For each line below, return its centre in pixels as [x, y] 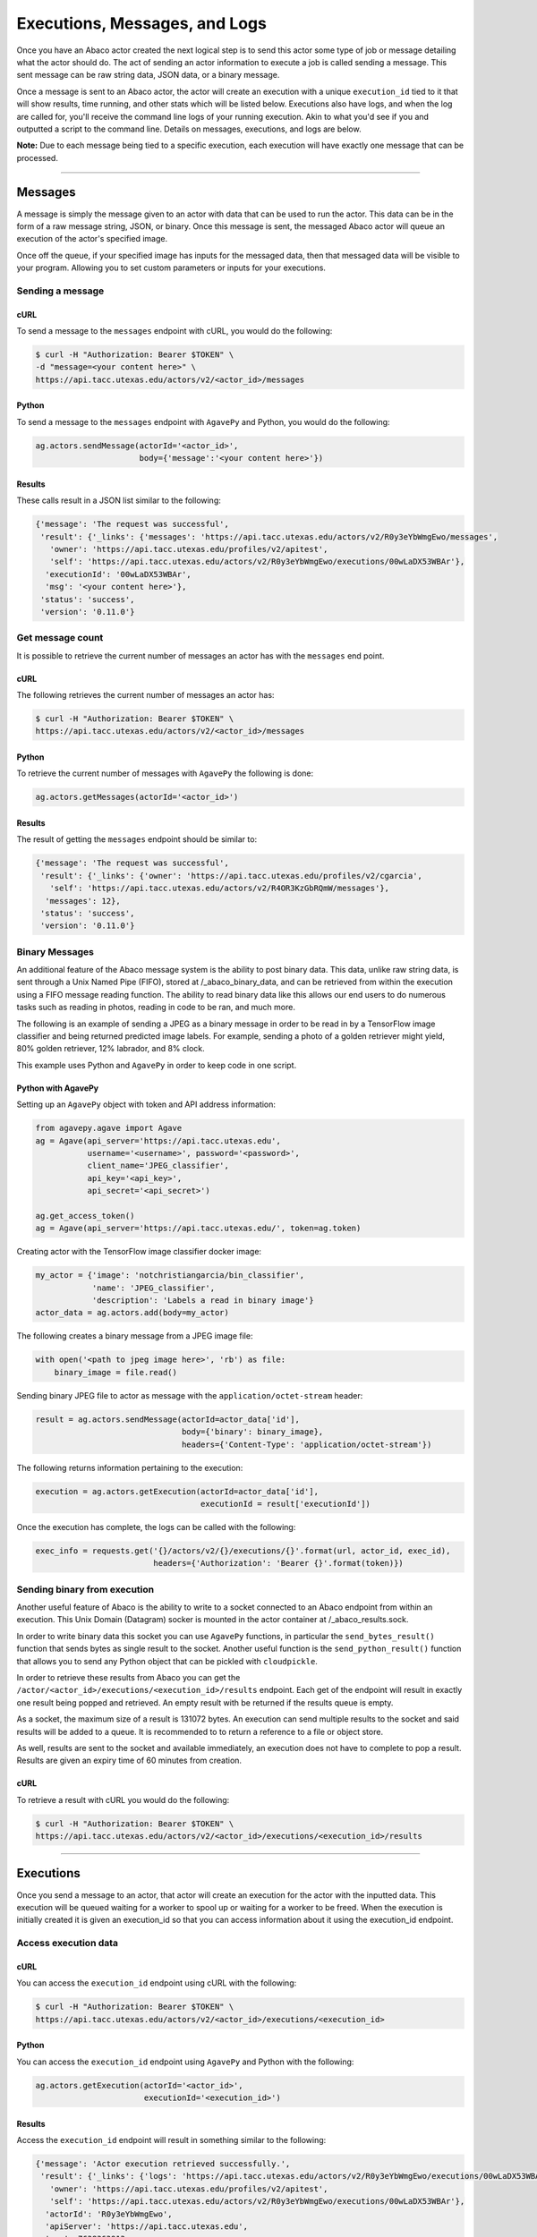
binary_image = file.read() [116, 1372]
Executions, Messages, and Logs [142, 23]
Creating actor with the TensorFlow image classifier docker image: [139, 1252]
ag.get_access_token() [85, 1216]
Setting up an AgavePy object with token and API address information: [146, 1104]
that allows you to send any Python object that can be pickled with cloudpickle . [167, 1661]
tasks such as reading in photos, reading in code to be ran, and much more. [156, 1008]
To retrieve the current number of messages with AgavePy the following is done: [165, 773]
